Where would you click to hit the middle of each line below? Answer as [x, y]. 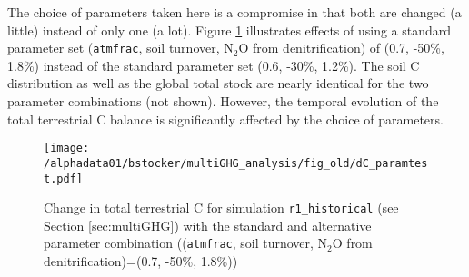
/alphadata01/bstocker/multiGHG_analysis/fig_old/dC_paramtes [236, 163]
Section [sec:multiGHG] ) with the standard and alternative [208, 225]
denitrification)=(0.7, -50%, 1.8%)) [141, 261]
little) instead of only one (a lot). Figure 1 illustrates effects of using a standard [230, 30]
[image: [67, 148]
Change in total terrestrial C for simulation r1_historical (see [221, 208]
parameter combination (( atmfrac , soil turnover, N [186, 243]
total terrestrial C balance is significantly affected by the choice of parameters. [225, 119]
